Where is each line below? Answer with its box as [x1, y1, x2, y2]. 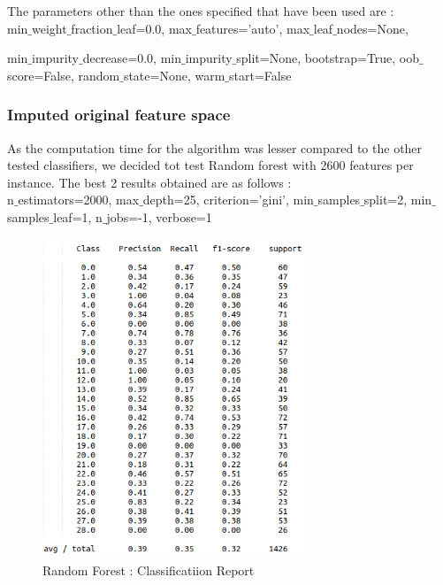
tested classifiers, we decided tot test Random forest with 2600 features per [7, 156, 414, 174]
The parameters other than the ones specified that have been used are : [7, 2, 394, 19]
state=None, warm [123, 65, 225, 84]
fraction [71, 19, 113, 37]
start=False [229, 65, 292, 84]
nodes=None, [336, 19, 409, 37]
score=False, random [7, 65, 120, 84]
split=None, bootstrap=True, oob [236, 49, 420, 67]
